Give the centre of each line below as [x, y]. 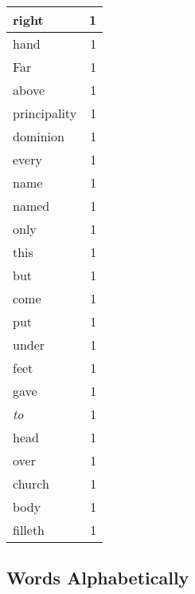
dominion [39, 136]
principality [45, 113]
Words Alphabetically [98, 578]
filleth [29, 530]
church [31, 483]
